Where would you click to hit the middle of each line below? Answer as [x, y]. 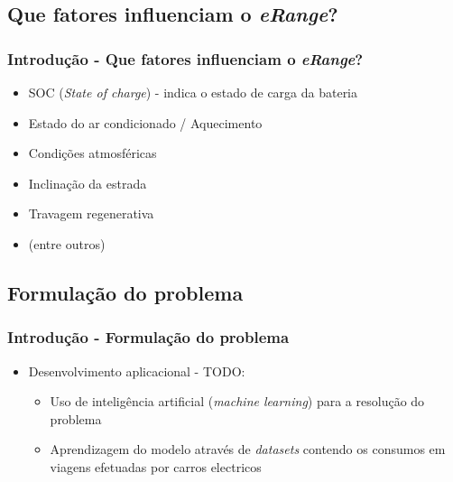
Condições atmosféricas [92, 153]
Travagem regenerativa [91, 213]
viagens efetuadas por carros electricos [156, 466]
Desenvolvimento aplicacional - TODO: [137, 371]
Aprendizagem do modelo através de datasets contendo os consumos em [248, 449]
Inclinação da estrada [88, 183]
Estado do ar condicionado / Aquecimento [145, 122]
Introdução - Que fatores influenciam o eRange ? [185, 58]
